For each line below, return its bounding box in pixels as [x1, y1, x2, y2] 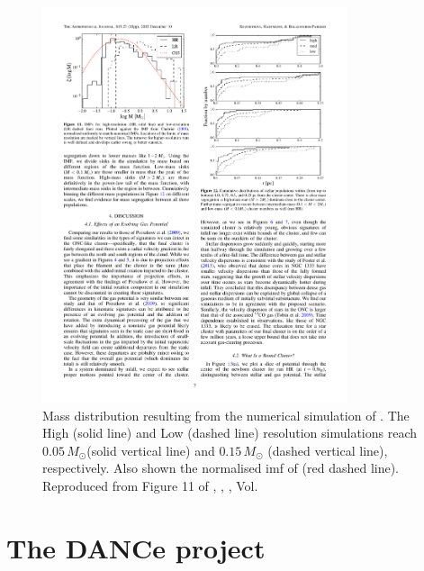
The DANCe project [6, 529, 266, 566]
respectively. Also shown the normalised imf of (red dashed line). [42, 458, 400, 477]
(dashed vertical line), [267, 440, 388, 459]
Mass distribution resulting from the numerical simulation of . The [42, 405, 410, 424]
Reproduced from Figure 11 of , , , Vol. [42, 476, 258, 495]
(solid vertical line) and [86, 440, 215, 459]
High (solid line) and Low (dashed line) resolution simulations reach [42, 423, 418, 442]
